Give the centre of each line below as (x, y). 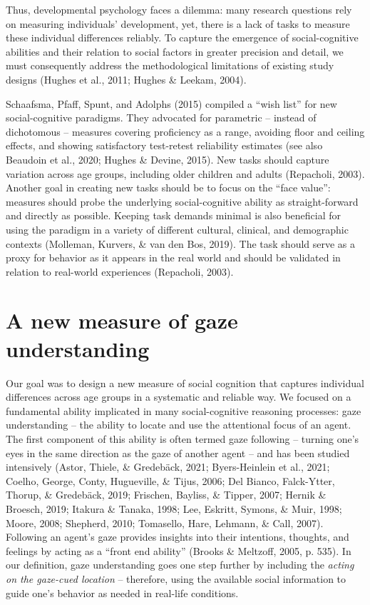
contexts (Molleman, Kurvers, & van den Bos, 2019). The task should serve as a (181, 243)
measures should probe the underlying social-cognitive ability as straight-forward (182, 201)
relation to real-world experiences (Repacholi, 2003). (120, 271)
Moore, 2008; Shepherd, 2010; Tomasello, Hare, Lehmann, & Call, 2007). (165, 522)
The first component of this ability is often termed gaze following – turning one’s (183, 438)
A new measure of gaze (122, 320)
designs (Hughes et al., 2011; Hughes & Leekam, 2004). (126, 79)
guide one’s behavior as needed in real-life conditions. (122, 592)
